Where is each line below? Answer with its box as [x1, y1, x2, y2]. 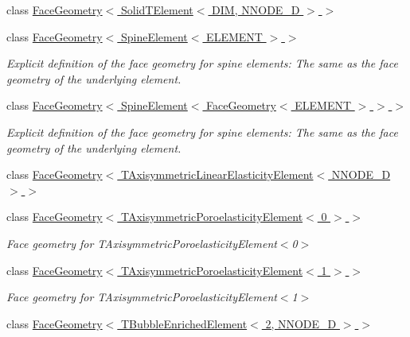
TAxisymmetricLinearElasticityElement [120, 166, 314, 183]
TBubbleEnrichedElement [120, 315, 248, 331]
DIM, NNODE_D [212, 2, 300, 17]
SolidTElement [120, 2, 193, 17]
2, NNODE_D [265, 315, 337, 331]
